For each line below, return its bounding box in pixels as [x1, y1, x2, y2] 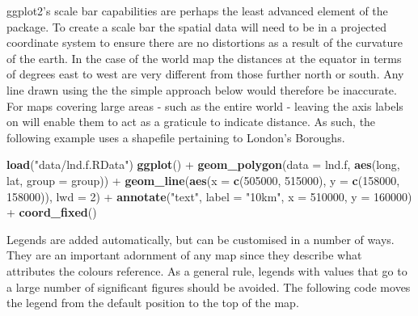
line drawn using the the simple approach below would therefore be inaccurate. [6, 81, 397, 98]
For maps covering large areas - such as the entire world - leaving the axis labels [6, 97, 403, 114]
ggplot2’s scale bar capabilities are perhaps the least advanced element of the [6, 2, 388, 19]
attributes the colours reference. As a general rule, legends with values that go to [6, 262, 407, 279]
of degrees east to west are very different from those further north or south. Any [6, 65, 404, 82]
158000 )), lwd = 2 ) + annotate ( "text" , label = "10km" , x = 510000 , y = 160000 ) [6, 187, 412, 204]
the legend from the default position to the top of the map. [6, 294, 299, 311]
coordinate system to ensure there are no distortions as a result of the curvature [6, 34, 403, 51]
